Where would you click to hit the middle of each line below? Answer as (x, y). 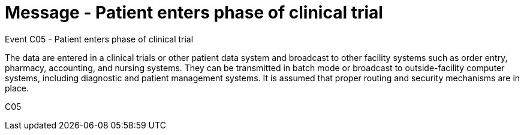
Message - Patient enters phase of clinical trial (194, 13)
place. (17, 88)
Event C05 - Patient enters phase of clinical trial (99, 39)
